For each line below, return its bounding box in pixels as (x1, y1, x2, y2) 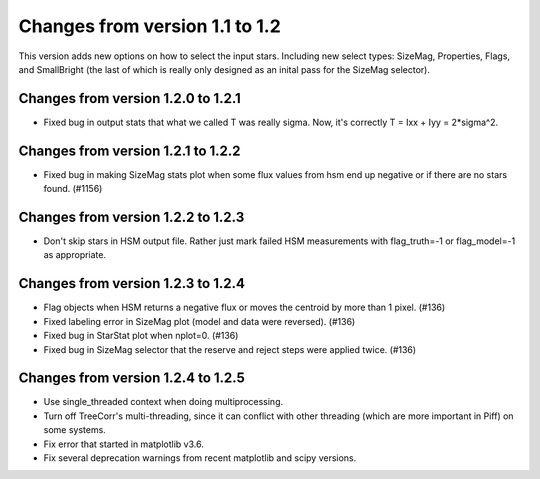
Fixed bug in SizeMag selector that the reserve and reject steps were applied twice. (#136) (43, 343, 417, 355)
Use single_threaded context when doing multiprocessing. (43, 396, 284, 408)
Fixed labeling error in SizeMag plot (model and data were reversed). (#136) (43, 315, 356, 327)
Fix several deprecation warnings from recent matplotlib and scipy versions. (43, 451, 357, 464)
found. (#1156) (43, 183, 103, 195)
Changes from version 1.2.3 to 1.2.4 (18, 275, 245, 292)
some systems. (43, 424, 107, 436)
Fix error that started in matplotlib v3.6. (43, 438, 204, 450)
